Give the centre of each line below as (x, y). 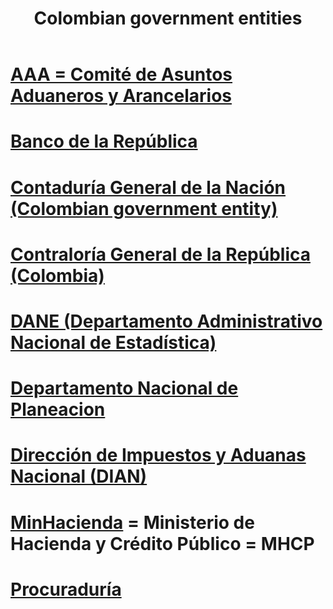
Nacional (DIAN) (79, 476)
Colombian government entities (168, 18)
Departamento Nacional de (124, 388)
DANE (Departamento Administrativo (166, 321)
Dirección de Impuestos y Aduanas (158, 455)
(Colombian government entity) (144, 208)
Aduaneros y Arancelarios (121, 96)
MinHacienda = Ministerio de (132, 522)
